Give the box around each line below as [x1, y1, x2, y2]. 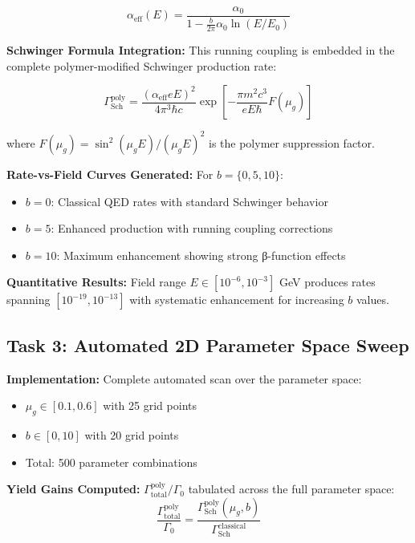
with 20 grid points [84, 426, 179, 443]
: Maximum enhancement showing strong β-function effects [56, 246, 346, 263]
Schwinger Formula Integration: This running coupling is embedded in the [6, 42, 395, 59]
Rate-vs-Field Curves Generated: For [6, 165, 214, 182]
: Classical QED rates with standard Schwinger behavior [51, 192, 328, 209]
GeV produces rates [279, 274, 376, 290]
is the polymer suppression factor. [209, 134, 375, 151]
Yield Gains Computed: [6, 480, 140, 497]
